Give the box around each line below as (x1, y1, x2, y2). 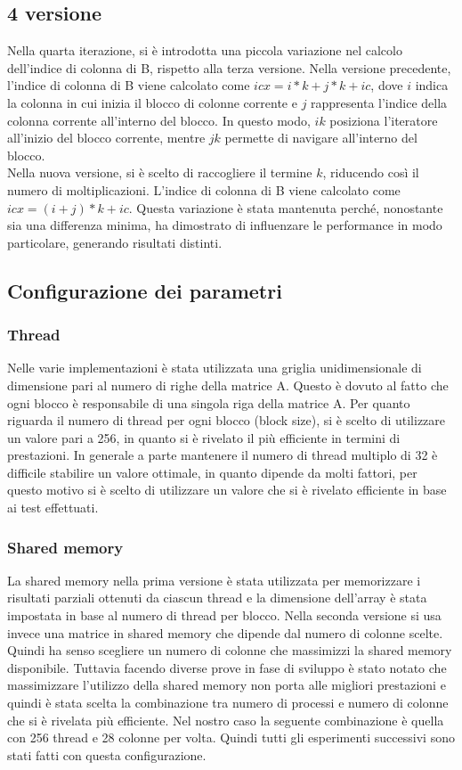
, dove (370, 76, 403, 94)
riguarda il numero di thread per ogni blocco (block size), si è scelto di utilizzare (7, 411, 446, 430)
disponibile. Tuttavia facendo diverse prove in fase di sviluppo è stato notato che (7, 658, 447, 676)
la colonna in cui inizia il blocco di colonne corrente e (7, 93, 297, 111)
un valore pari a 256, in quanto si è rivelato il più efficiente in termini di (7, 428, 401, 446)
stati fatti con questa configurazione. (7, 745, 207, 764)
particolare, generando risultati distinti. (7, 233, 223, 251)
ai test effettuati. (7, 498, 99, 517)
